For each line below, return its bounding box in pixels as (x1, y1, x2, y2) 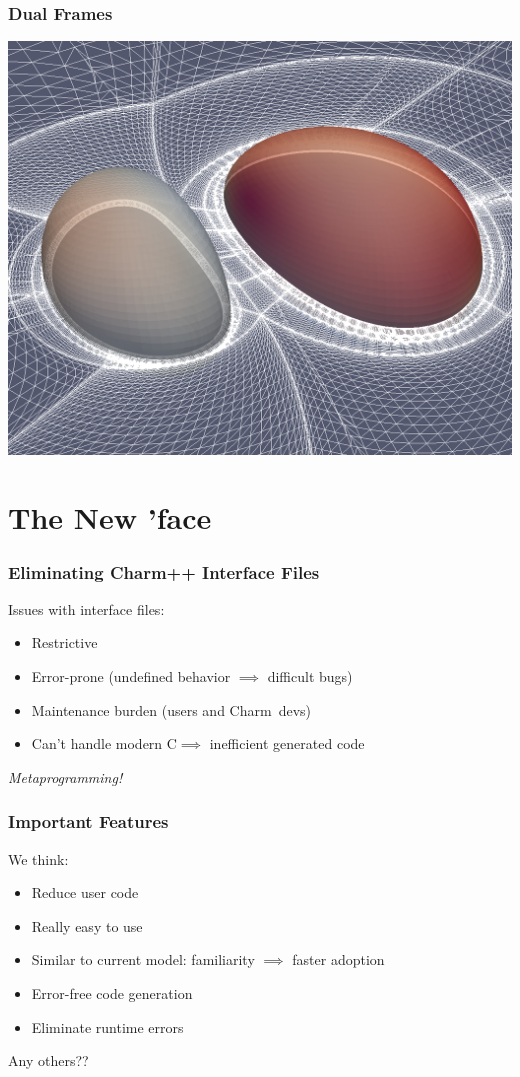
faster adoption (292, 949, 385, 970)
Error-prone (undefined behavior (31, 666, 231, 687)
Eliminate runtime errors (31, 1016, 184, 1037)
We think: (8, 848, 69, 869)
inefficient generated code (209, 733, 365, 754)
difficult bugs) (267, 666, 353, 687)
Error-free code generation (31, 983, 193, 1003)
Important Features (8, 809, 169, 834)
